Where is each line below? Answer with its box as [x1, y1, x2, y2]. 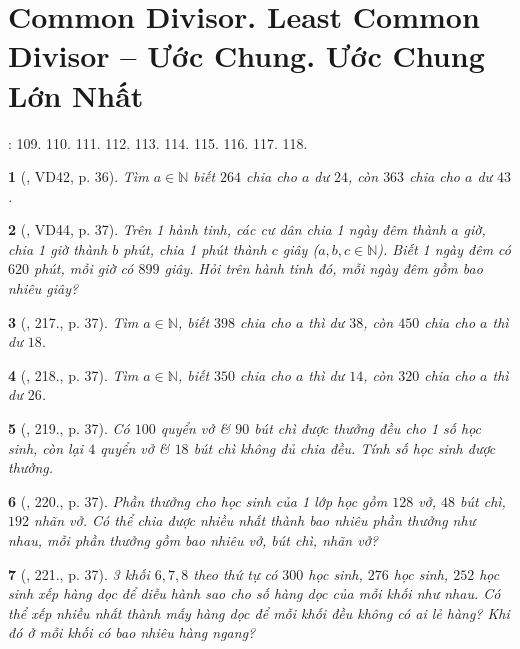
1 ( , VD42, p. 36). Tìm [8, 166, 149, 187]
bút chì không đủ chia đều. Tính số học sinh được [193, 437, 496, 458]
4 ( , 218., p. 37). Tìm [8, 364, 139, 385]
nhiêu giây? [8, 278, 79, 299]
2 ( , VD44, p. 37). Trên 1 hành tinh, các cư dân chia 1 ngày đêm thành [8, 219, 447, 240]
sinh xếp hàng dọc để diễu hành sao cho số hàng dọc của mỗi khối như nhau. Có [8, 583, 501, 604]
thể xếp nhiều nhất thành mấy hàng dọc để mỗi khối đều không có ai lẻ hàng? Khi [8, 602, 510, 623]
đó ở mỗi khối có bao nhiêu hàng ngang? [8, 622, 256, 643]
